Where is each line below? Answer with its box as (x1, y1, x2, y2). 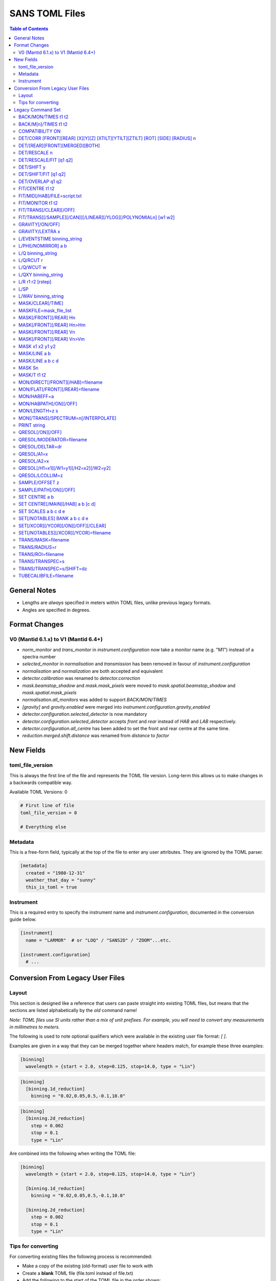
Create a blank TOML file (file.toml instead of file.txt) (22, 1270, 133, 1276)
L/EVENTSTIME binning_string (18, 236, 82, 242)
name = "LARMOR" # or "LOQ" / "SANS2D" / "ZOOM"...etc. (26, 937, 171, 943)
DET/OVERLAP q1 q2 (18, 178, 62, 184)
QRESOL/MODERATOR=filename (18, 436, 87, 443)
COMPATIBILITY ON (18, 128, 61, 134)
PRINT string (18, 422, 45, 428)
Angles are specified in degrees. (22, 607, 90, 613)
